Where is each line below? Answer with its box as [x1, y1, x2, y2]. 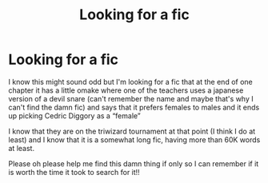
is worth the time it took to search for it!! [8, 167, 140, 177]
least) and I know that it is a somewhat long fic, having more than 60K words [8, 134, 261, 145]
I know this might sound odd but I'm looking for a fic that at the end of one [8, 77, 254, 86]
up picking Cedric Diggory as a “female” [8, 110, 142, 121]
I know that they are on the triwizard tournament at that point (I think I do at [8, 126, 256, 136]
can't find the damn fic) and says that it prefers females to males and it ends [8, 102, 260, 112]
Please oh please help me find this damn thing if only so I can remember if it [8, 158, 259, 169]
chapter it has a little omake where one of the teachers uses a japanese [8, 86, 244, 95]
